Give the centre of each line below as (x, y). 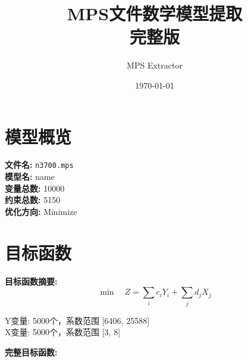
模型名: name (30, 177)
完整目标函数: (31, 352)
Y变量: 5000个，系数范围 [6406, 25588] (77, 320)
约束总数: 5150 (33, 200)
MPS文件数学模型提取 (155, 13)
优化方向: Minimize (41, 211)
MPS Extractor (155, 65)
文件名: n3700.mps (39, 165)
